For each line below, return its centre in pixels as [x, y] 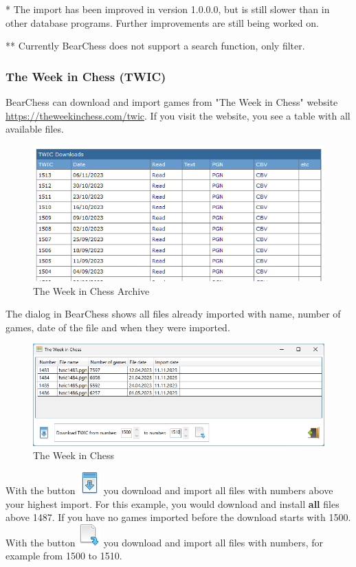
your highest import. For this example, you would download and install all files [173, 503]
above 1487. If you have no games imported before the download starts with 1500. [178, 517]
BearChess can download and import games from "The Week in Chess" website [172, 102]
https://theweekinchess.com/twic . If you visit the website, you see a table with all [178, 115]
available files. [35, 129]
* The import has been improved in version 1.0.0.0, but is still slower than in [168, 9]
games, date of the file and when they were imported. [118, 327]
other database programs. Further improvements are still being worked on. [162, 22]
